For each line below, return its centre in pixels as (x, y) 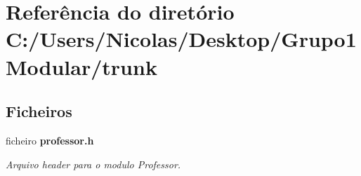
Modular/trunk (81, 66)
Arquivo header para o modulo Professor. (93, 164)
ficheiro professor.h (50, 140)
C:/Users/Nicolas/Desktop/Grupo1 (181, 39)
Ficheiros (39, 111)
